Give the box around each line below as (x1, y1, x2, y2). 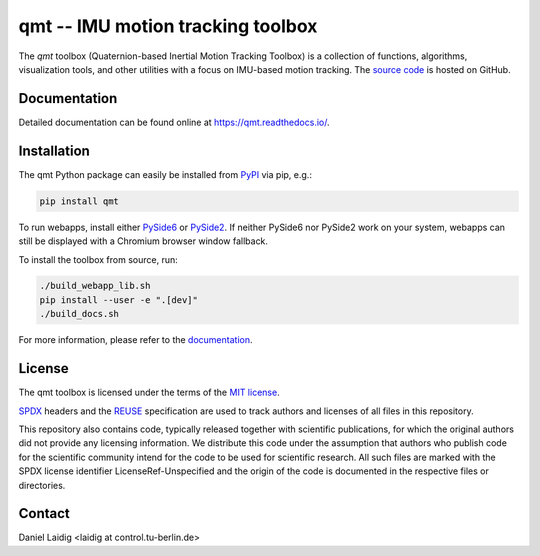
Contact (18, 505, 70, 522)
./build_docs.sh (39, 308, 120, 320)
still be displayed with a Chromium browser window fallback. (18, 235, 269, 247)
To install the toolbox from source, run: (18, 253, 179, 265)
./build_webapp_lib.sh (39, 280, 151, 292)
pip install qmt (39, 195, 120, 207)
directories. (18, 479, 66, 491)
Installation (18, 142, 90, 159)
